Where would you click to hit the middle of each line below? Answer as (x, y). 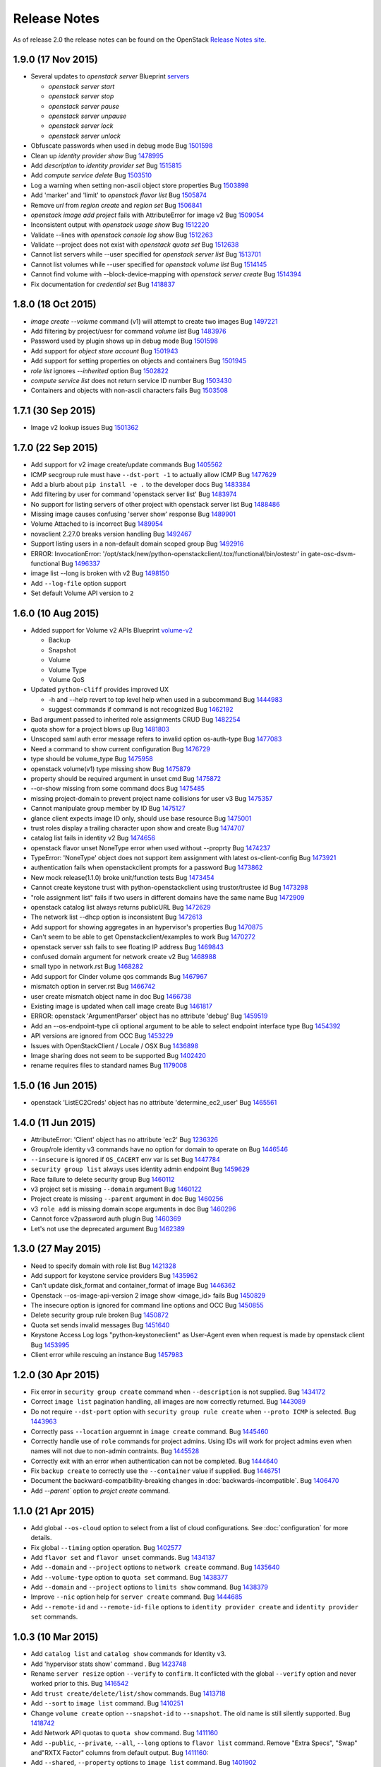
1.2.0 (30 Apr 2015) (56, 1375)
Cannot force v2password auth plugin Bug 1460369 (106, 1219)
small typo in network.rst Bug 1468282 (87, 967)
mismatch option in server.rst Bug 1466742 (93, 987)
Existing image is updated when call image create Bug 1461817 (122, 1006)
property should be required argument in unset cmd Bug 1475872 (126, 778)
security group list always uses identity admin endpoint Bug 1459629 (140, 1169)
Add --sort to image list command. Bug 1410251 (107, 1703)
